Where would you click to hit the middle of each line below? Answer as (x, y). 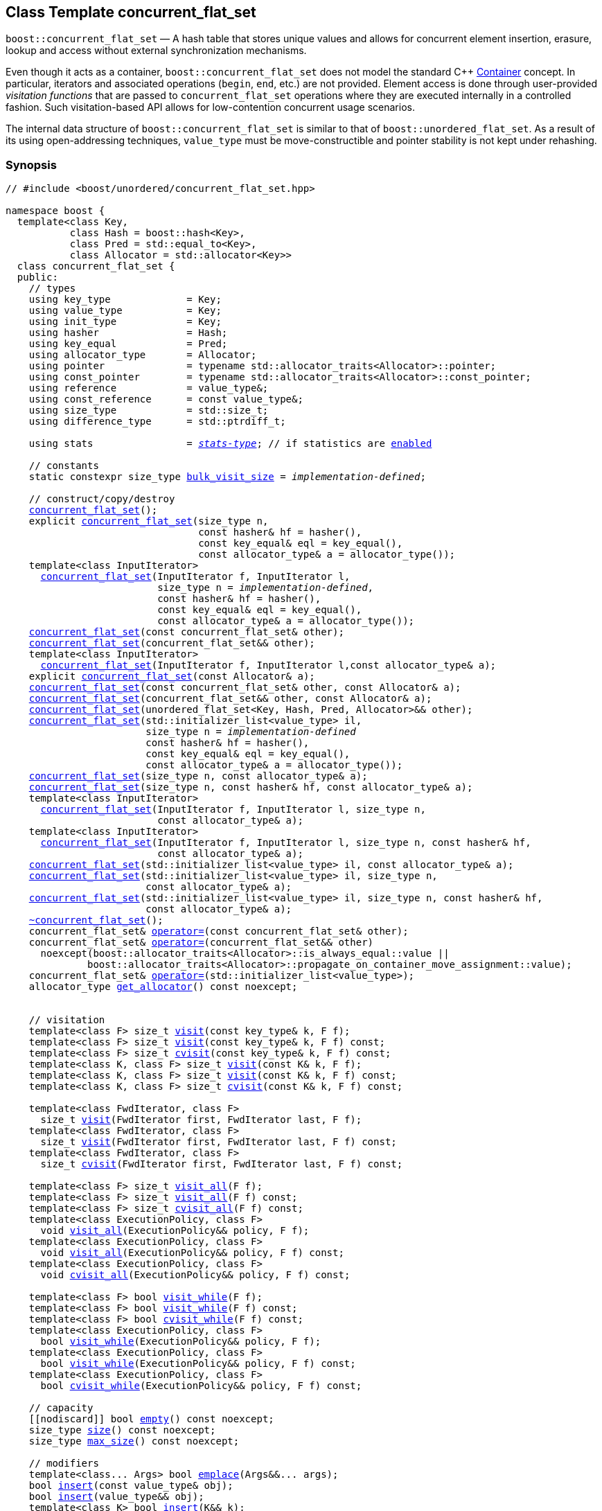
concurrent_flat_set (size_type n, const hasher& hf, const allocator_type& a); (251, 787)
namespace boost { (55, 211)
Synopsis (31, 165)
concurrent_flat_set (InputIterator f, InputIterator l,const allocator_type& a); (268, 665)
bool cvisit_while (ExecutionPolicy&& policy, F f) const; (201, 1386)
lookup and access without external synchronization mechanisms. (156, 51)
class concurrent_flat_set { (96, 266)
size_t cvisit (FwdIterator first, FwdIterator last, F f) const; (222, 1164)
